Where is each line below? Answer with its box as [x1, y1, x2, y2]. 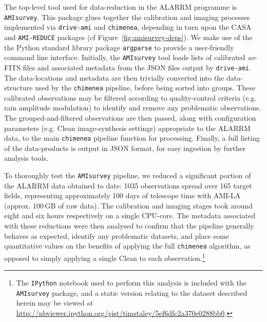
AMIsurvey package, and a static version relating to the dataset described [16, 287, 247, 298]
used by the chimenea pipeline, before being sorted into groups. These [35, 82, 256, 93]
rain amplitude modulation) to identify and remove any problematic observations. [4, 102, 261, 113]
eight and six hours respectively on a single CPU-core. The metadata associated [4, 210, 256, 221]
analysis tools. [4, 153, 48, 163]
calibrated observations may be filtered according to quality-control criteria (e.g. [4, 92, 257, 103]
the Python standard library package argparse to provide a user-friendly [4, 42, 234, 52]
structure [4, 82, 33, 93]
